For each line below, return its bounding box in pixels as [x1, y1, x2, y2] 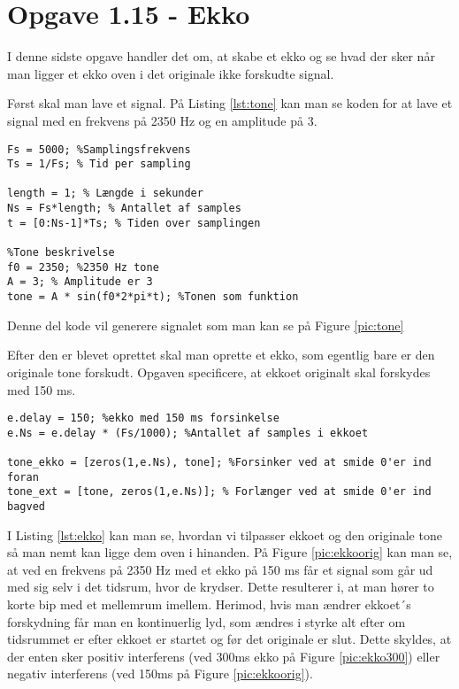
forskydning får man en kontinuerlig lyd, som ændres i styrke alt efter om [7, 612, 406, 631]
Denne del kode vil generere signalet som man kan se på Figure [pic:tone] [7, 315, 404, 334]
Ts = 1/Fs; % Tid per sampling [7, 158, 191, 171]
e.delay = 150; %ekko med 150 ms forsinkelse [7, 412, 279, 425]
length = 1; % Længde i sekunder [7, 187, 203, 200]
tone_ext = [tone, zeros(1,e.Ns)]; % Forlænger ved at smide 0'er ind [7, 485, 432, 499]
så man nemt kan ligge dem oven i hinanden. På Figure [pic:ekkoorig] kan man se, [7, 543, 453, 561]
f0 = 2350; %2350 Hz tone [7, 260, 159, 274]
